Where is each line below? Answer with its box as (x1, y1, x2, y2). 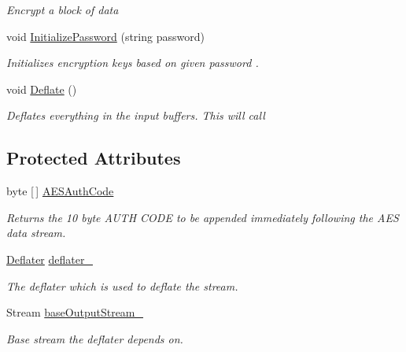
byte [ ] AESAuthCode (6, 183, 114, 199)
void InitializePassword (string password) (6, 28, 205, 44)
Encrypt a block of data (6, 2, 119, 17)
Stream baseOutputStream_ (6, 304, 144, 321)
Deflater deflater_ (6, 250, 93, 267)
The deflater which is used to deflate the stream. (6, 277, 238, 294)
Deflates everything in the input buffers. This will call (6, 107, 265, 124)
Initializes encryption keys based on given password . (6, 54, 259, 71)
